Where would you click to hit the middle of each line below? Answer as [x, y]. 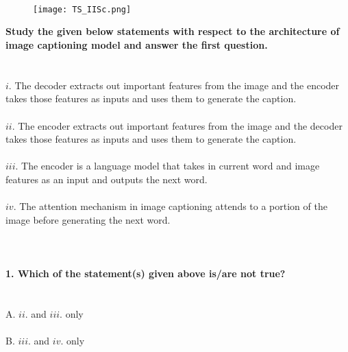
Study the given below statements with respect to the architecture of [173, 31]
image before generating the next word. [88, 219]
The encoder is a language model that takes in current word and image [171, 166]
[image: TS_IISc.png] [82, 9]
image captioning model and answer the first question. [137, 45]
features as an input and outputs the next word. [107, 179]
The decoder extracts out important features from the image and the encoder [177, 85]
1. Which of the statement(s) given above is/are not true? [146, 273]
